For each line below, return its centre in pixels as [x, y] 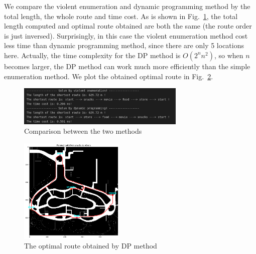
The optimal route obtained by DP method [91, 246]
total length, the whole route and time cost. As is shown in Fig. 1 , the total [121, 16]
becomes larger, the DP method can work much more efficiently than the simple [127, 66]
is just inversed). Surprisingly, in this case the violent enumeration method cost [126, 35]
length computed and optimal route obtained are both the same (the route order [128, 26]
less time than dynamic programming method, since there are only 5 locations [124, 45]
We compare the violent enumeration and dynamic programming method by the [127, 6]
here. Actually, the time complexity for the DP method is [92, 55]
